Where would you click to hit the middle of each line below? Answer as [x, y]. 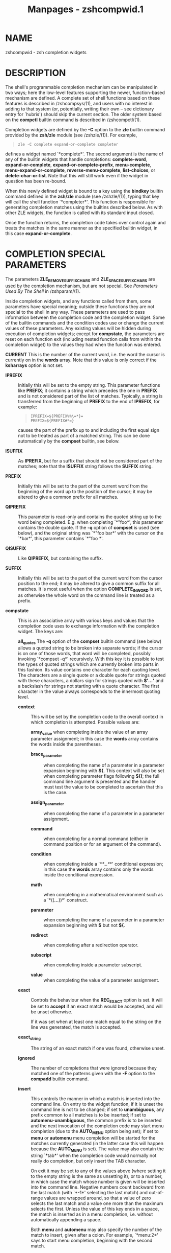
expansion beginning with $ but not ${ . [84, 925]
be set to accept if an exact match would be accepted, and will [97, 1006]
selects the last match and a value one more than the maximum [97, 1203]
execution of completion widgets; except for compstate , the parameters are [85, 334]
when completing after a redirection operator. [91, 945]
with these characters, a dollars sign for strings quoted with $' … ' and [91, 681]
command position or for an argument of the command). [103, 844]
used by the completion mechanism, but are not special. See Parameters [81, 286]
